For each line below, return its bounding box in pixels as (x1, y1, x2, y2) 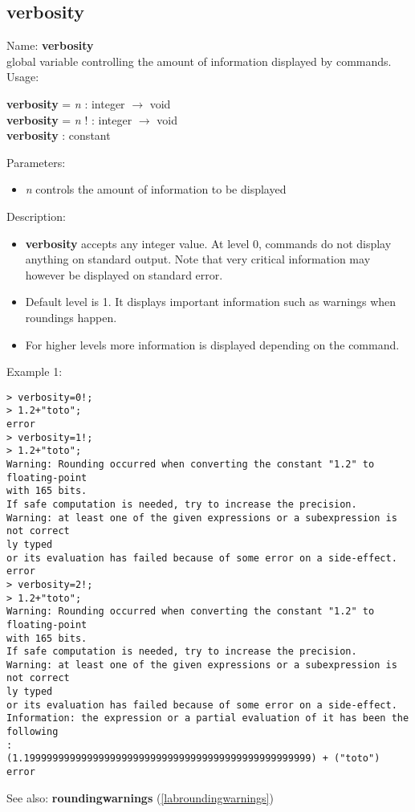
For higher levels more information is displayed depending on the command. (25, 336, 400, 353)
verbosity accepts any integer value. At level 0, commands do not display (25, 235, 392, 251)
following (6, 726, 59, 738)
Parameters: (6, 153, 66, 170)
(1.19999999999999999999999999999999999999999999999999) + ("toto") (6, 753, 380, 765)
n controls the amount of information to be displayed (25, 181, 287, 198)
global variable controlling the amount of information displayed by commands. (6, 52, 392, 69)
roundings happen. (25, 308, 117, 325)
